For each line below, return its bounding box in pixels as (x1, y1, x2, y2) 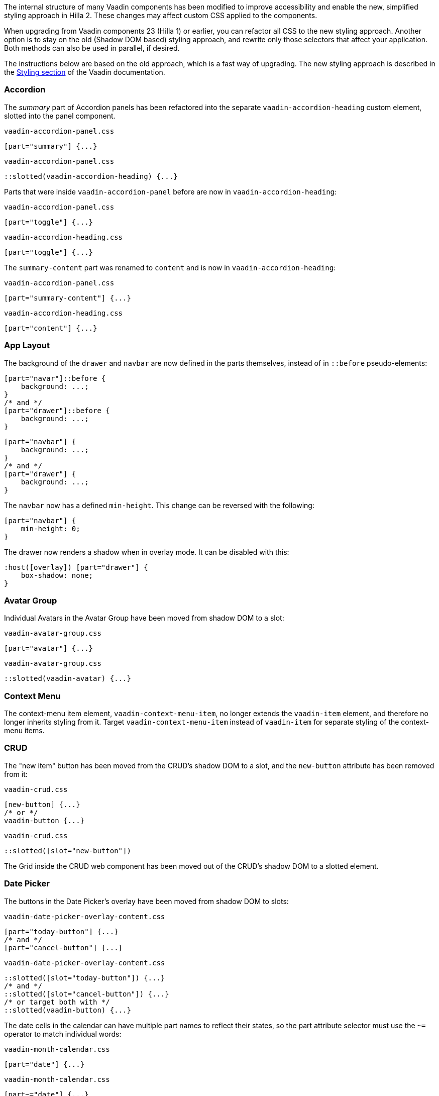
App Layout (4, 340, 50, 351)
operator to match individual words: (4, 1029, 122, 1038)
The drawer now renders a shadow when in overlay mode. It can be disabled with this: (4, 547, 289, 556)
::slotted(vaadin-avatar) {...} (4, 674, 131, 683)
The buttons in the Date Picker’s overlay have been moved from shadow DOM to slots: (4, 896, 289, 906)
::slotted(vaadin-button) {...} (4, 1006, 131, 1014)
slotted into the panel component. (4, 111, 116, 120)
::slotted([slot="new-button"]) (4, 846, 131, 855)
